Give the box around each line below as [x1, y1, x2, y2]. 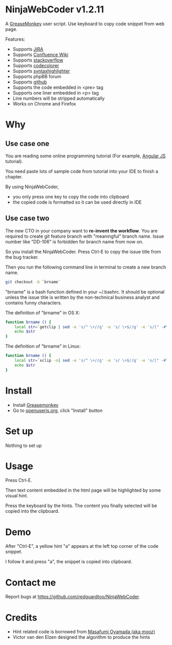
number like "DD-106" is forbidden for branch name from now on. [5, 238, 144, 245]
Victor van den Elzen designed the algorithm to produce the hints [12, 634, 150, 640]
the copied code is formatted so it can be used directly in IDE [12, 199, 142, 205]
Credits [5, 612, 37, 623]
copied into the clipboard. [5, 508, 60, 514]
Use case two [5, 214, 50, 223]
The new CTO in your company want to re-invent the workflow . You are [5, 227, 158, 234]
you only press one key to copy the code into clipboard [12, 193, 129, 200]
